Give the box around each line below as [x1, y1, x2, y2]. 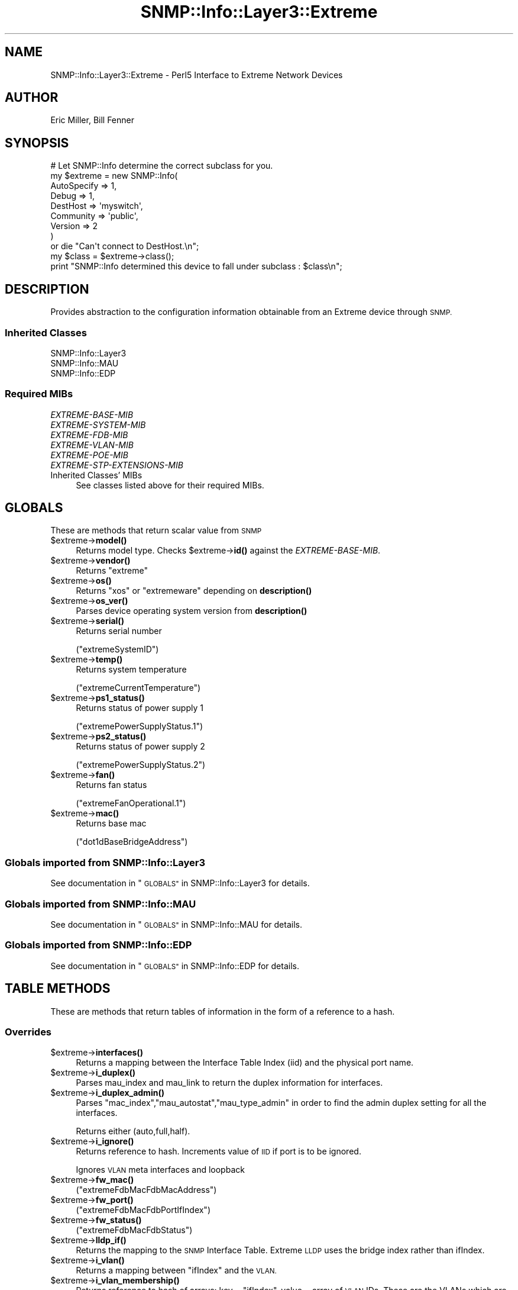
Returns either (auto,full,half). [76, 1126, 190, 1137]
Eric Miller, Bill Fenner [50, 115, 135, 126]
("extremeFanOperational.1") [76, 798, 186, 809]
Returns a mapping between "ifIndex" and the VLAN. [76, 1265, 277, 1276]
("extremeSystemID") [76, 644, 159, 655]
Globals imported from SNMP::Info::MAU [5, 897, 196, 910]
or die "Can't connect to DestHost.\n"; [50, 241, 199, 252]
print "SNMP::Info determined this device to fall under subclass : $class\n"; [50, 261, 342, 272]
